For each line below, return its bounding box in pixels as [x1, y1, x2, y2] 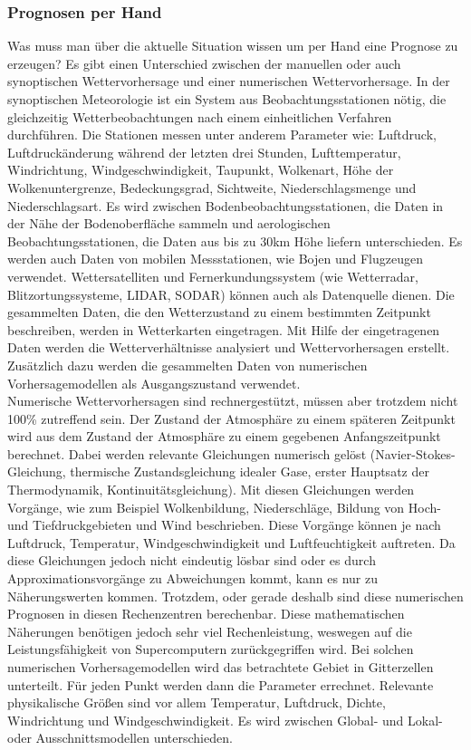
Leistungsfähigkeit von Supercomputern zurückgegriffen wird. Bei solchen [7, 639, 414, 659]
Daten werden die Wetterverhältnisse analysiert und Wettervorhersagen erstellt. [7, 338, 450, 357]
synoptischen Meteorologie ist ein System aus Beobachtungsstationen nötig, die [7, 90, 447, 108]
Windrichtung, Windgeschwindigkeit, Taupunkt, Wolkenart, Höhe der [7, 160, 394, 179]
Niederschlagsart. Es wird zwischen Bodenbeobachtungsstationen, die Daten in [7, 196, 444, 215]
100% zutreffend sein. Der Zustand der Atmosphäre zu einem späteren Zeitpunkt [7, 409, 456, 428]
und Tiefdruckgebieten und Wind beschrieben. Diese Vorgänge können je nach [7, 515, 441, 534]
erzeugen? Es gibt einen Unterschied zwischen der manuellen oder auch [7, 53, 401, 72]
